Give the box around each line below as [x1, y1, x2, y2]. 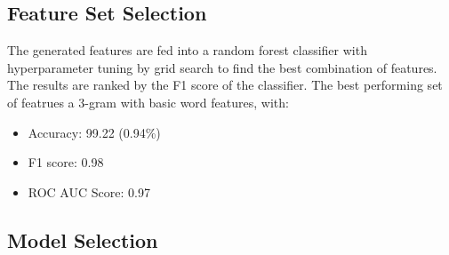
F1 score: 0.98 [28, 153, 104, 171]
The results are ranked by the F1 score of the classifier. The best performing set [7, 76, 443, 94]
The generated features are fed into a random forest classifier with [7, 41, 367, 60]
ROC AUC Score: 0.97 [28, 182, 150, 201]
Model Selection [7, 226, 158, 253]
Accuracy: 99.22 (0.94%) [28, 123, 161, 141]
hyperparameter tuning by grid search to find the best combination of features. [7, 58, 437, 76]
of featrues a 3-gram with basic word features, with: [7, 92, 289, 111]
